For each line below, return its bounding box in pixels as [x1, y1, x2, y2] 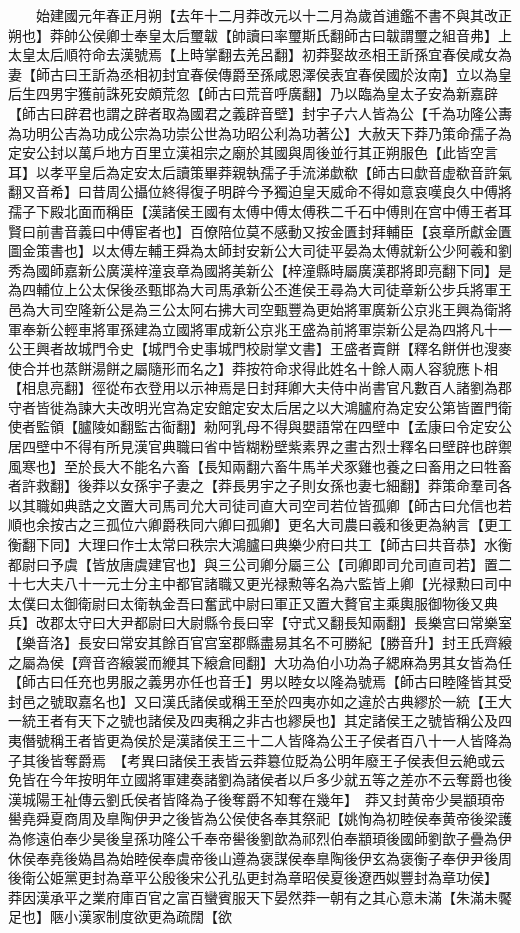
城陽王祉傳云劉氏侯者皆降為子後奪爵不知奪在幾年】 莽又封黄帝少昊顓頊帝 [21, 788, 505, 809]
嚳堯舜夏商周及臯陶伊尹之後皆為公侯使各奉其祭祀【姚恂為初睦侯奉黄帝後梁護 [8, 808, 512, 829]
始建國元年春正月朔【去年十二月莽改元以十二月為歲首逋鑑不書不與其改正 [35, 5, 512, 25]
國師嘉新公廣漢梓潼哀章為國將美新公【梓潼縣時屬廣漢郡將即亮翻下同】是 [35, 259, 512, 280]
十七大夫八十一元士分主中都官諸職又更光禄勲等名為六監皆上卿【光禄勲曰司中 [8, 573, 512, 594]
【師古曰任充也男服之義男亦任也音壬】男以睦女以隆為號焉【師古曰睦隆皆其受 [8, 671, 512, 692]
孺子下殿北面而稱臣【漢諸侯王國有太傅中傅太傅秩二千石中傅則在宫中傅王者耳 [8, 200, 512, 221]
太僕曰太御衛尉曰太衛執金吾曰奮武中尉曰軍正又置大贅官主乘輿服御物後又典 [8, 592, 498, 613]
